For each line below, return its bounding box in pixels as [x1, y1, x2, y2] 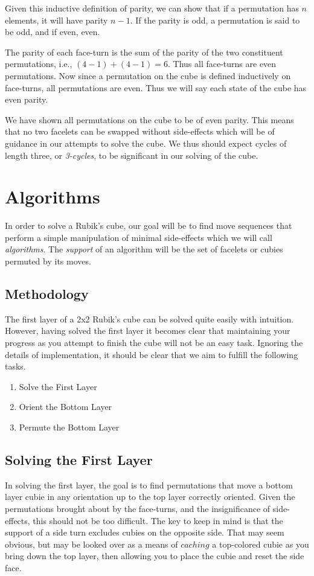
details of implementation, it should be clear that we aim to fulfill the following [5, 348, 298, 360]
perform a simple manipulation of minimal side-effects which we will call [5, 231, 272, 243]
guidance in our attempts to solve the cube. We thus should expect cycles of [5, 136, 287, 149]
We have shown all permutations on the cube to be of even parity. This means [5, 113, 294, 126]
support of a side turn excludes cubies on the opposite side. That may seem [5, 526, 284, 539]
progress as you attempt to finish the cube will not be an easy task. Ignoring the [5, 336, 303, 349]
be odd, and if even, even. [5, 25, 100, 38]
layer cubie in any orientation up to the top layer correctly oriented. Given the [5, 490, 295, 503]
